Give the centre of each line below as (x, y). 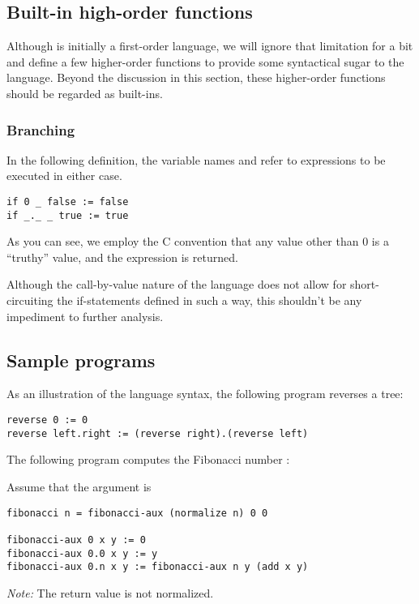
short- (365, 284)
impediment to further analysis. (85, 316)
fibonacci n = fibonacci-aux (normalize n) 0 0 (137, 513)
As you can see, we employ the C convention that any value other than (183, 241)
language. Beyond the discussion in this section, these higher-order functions (196, 77)
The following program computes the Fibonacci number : (148, 459)
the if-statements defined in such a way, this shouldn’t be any (209, 300)
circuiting (30, 300)
